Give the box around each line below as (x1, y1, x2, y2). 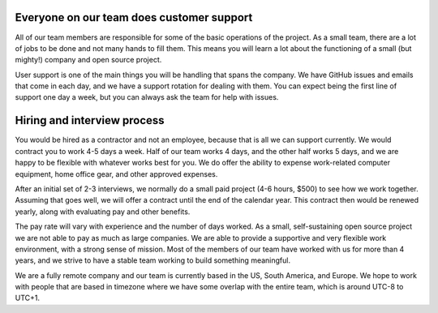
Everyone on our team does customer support (15, 11, 253, 24)
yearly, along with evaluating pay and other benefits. (15, 207, 191, 217)
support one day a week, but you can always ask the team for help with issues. (15, 92, 279, 102)
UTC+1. (15, 293, 41, 303)
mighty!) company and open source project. (15, 55, 162, 65)
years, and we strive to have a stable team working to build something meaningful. (15, 255, 291, 265)
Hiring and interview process (15, 114, 165, 127)
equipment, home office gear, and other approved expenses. (15, 169, 218, 178)
